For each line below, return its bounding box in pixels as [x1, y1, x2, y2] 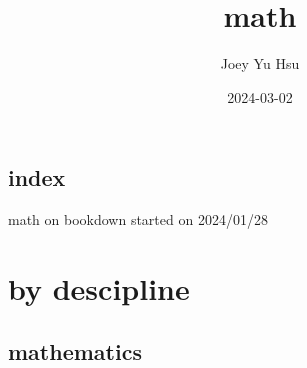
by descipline [8, 267, 190, 308]
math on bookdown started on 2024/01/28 [8, 209, 268, 230]
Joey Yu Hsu [220, 53, 300, 74]
